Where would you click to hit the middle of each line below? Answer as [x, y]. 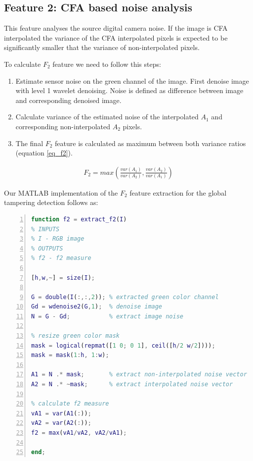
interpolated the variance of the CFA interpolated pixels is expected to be [116, 37]
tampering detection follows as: [51, 202]
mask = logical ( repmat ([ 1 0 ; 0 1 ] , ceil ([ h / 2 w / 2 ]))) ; [123, 345]
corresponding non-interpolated [63, 126]
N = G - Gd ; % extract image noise [107, 316]
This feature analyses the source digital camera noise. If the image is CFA [116, 28]
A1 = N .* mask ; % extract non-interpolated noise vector [139, 375]
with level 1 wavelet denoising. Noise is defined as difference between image [129, 90]
